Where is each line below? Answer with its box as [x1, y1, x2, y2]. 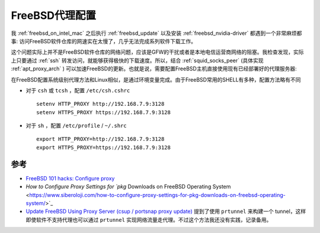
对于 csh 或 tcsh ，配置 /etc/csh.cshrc [25, 86, 130, 94]
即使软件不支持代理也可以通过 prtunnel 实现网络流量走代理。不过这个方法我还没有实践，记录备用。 [25, 216, 272, 223]
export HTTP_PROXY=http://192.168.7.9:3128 [36, 136, 165, 143]
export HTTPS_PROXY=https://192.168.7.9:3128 [36, 144, 171, 151]
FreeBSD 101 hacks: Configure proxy [25, 174, 115, 182]
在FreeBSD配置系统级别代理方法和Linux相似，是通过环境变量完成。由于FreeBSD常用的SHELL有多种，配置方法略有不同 [11, 76, 302, 83]
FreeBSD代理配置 [11, 9, 97, 22]
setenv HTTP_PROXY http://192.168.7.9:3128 [36, 101, 165, 108]
